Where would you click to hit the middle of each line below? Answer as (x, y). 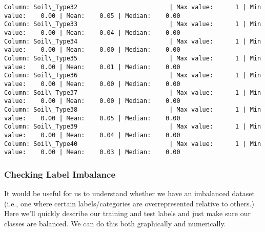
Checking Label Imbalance (60, 174)
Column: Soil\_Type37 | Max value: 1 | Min (133, 92)
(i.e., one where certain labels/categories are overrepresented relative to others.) (129, 203)
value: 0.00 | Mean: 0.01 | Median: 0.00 (92, 67)
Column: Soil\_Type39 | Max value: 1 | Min (133, 127)
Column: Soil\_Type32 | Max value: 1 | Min (133, 7)
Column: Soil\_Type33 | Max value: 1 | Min (133, 24)
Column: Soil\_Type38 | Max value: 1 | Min (133, 109)
